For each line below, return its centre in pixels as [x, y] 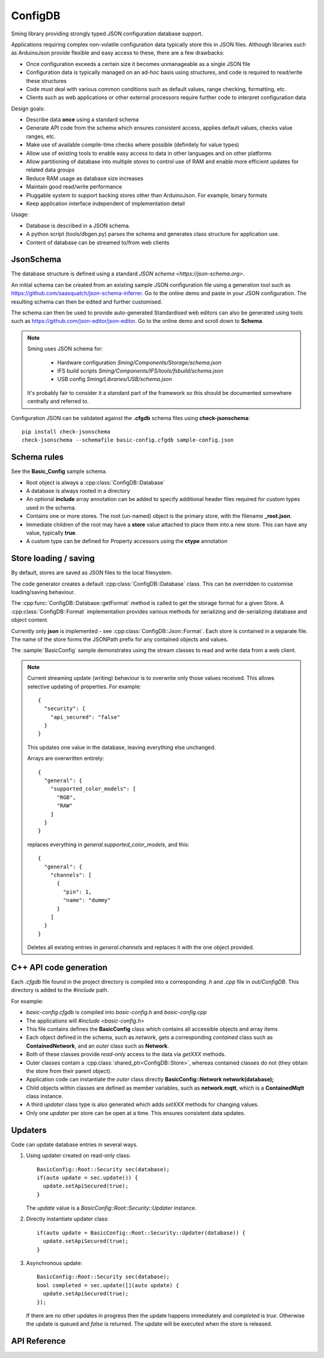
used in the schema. [51, 508]
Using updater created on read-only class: [79, 1156]
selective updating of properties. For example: [84, 687]
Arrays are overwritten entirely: [66, 759]
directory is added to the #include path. [60, 990]
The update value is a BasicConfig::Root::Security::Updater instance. [111, 1208]
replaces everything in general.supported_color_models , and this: [108, 844]
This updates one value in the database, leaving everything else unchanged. [121, 747]
